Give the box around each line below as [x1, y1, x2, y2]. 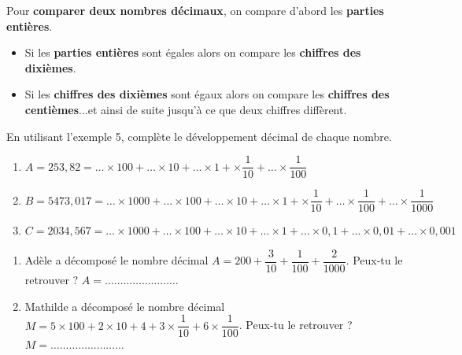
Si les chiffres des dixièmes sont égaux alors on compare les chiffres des [24, 86, 390, 102]
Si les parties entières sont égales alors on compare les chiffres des [24, 44, 361, 61]
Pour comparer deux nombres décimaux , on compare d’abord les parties [6, 2, 384, 18]
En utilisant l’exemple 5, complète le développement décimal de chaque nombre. [6, 128, 392, 144]
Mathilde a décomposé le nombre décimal [24, 298, 225, 314]
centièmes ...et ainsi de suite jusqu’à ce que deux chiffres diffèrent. [24, 101, 347, 117]
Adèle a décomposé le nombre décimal [24, 252, 209, 268]
